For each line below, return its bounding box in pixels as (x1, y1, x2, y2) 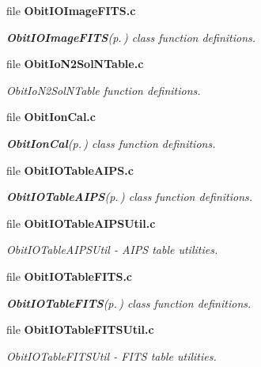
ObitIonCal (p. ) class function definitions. (6, 134, 216, 151)
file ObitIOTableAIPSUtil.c (6, 214, 156, 231)
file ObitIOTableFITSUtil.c (6, 321, 154, 338)
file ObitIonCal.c (6, 108, 96, 125)
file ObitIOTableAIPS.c (6, 161, 134, 178)
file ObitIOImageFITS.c (6, 2, 136, 18)
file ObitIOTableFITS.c (6, 267, 133, 284)
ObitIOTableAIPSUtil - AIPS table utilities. (6, 241, 218, 258)
